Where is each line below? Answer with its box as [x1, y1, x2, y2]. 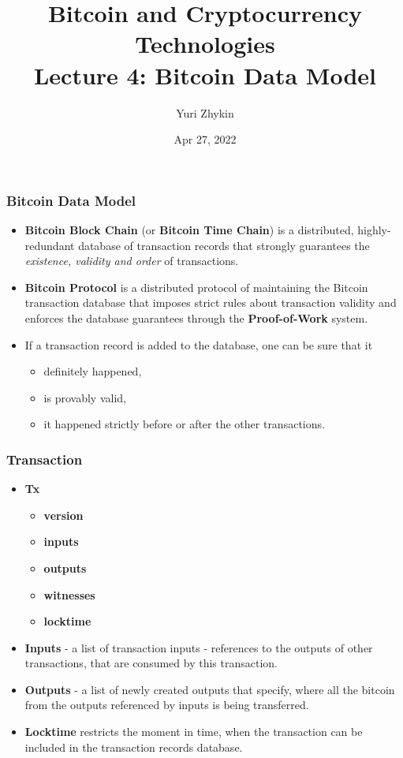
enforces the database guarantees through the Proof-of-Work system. [24, 309, 368, 326]
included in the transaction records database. [24, 738, 243, 755]
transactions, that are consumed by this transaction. [24, 655, 278, 671]
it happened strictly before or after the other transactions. [43, 416, 325, 432]
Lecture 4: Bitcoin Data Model [33, 58, 377, 91]
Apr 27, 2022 [174, 131, 237, 147]
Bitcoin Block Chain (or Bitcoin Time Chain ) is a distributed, [24, 221, 354, 237]
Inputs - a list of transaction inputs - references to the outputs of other [24, 639, 373, 655]
